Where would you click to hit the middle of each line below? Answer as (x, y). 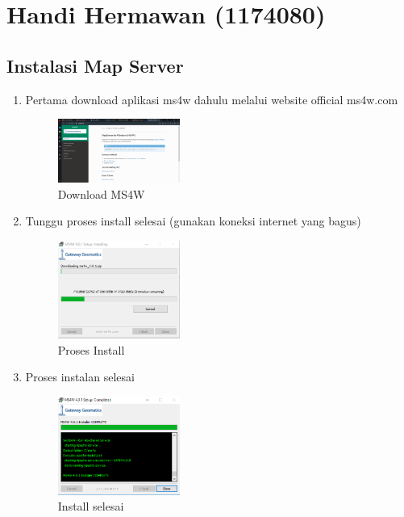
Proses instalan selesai (80, 377)
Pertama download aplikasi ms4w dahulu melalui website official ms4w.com (212, 99)
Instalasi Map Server (95, 65)
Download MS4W (101, 193)
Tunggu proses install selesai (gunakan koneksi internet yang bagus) (193, 221)
